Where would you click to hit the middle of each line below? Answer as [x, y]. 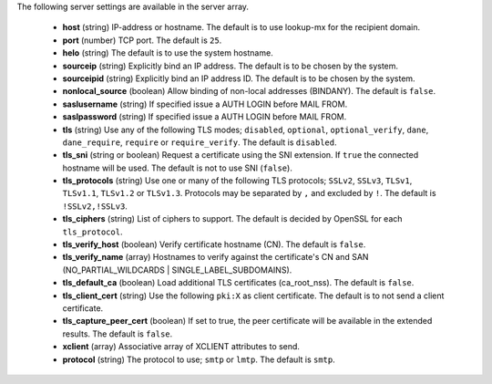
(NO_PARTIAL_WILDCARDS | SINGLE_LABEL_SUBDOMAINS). [177, 270]
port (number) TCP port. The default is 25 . [142, 40]
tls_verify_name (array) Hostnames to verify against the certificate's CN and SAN [215, 257]
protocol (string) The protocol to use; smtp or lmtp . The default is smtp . [199, 359]
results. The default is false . [118, 334]
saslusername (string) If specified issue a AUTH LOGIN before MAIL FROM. [205, 104]
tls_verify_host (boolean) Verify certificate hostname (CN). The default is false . [214, 244]
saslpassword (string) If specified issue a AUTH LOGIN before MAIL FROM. [205, 117]
